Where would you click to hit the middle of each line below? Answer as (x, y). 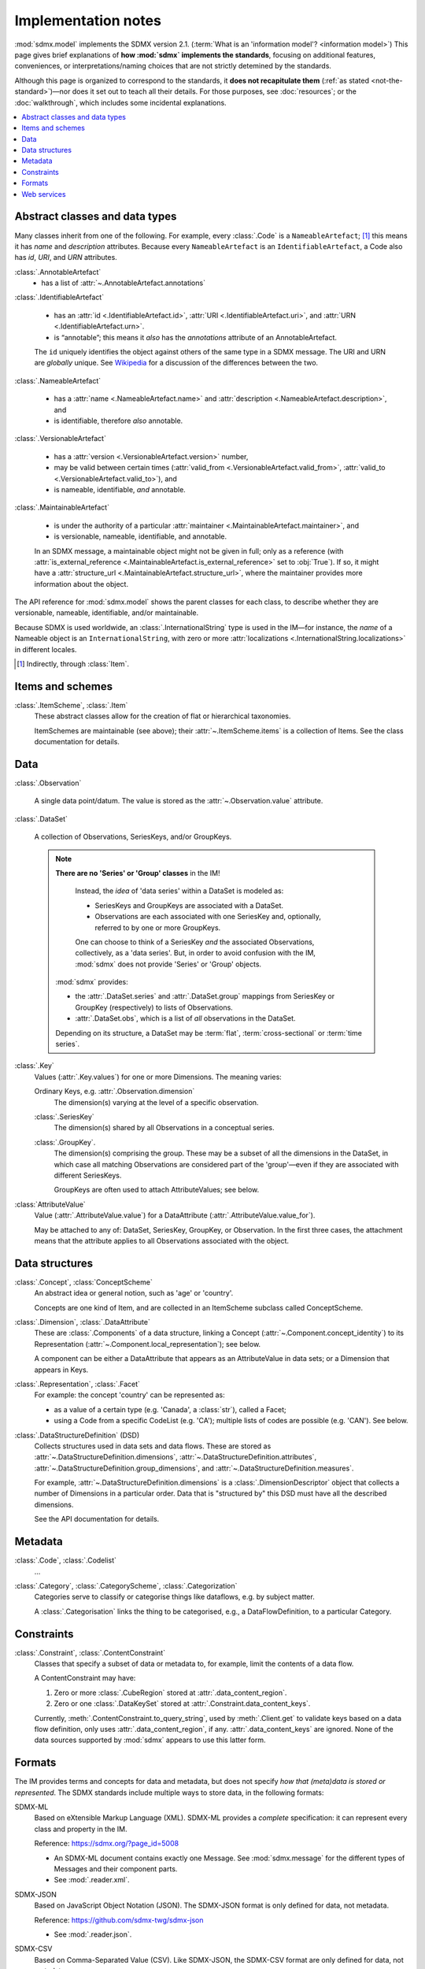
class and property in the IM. (81, 1829)
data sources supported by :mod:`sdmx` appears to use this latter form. (150, 1740)
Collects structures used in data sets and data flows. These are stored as (153, 1446)
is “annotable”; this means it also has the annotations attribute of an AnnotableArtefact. (196, 337)
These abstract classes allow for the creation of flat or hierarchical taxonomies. (163, 716)
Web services (44, 194)
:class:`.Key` (34, 1066)
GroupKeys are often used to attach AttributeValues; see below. (157, 1190)
